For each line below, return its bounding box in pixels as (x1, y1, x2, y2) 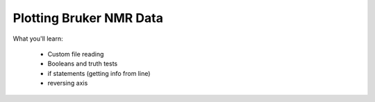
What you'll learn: (12, 34, 63, 43)
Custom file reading (47, 50, 104, 58)
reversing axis (47, 79, 88, 88)
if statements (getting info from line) (47, 69, 151, 77)
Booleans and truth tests (47, 59, 118, 68)
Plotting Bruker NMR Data (12, 10, 163, 25)
